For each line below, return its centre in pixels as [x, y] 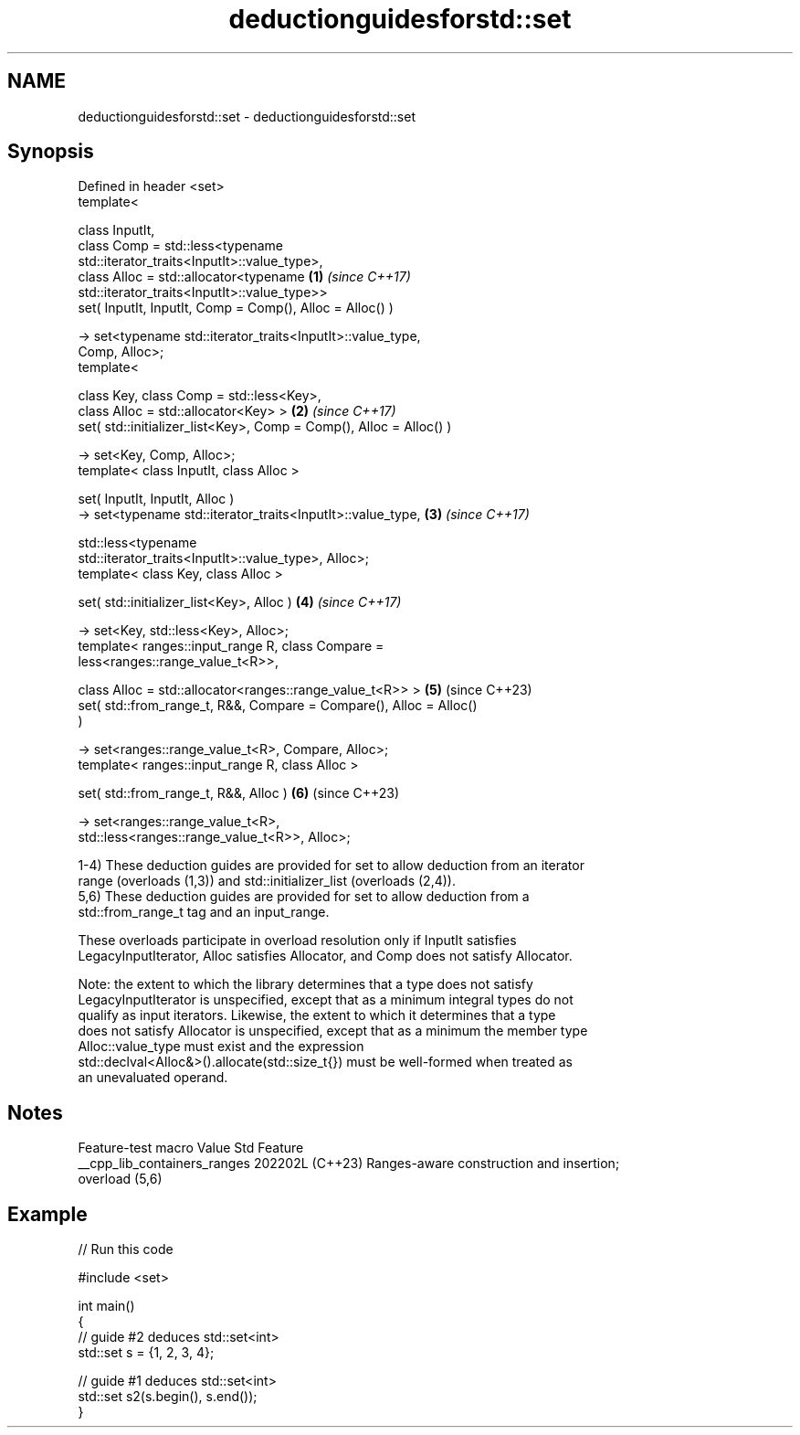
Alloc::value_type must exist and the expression [221, 1047]
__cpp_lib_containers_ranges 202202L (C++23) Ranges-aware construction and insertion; [349, 1164]
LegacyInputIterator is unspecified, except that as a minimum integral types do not [326, 1000]
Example [47, 1214]
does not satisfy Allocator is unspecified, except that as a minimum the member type [333, 1031]
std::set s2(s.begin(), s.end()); [168, 1397]
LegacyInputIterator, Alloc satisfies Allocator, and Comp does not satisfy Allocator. [325, 956]
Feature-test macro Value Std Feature [191, 1148]
